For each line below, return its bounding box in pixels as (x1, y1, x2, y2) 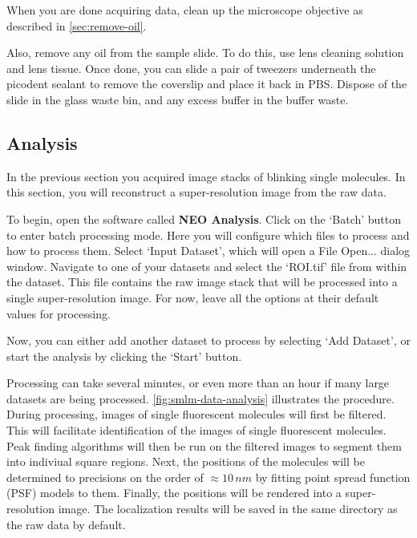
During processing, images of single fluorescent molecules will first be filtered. (6, 406, 387, 423)
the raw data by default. (6, 516, 126, 532)
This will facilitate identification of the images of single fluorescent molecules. (6, 422, 387, 439)
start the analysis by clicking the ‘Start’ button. (6, 347, 242, 364)
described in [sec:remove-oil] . (6, 17, 147, 34)
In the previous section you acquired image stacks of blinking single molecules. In (6, 168, 406, 184)
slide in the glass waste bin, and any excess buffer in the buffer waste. (6, 91, 349, 107)
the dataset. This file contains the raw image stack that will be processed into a (6, 273, 398, 290)
